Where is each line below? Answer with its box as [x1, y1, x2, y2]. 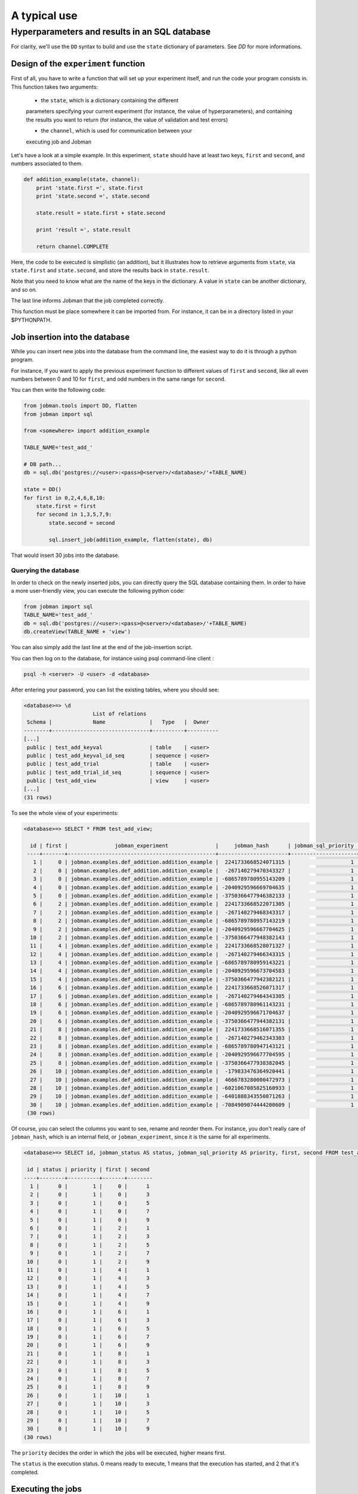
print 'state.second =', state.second [36, 193, 150, 200]
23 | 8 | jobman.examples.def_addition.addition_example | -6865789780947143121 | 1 [30, 1043, 354, 1049]
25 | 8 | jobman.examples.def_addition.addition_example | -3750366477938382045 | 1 [30, 1060, 354, 1066]
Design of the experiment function [11, 59, 146, 69]
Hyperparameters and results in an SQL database [11, 26, 211, 37]
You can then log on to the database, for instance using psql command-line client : [11, 654, 214, 662]
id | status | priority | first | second [27, 1166, 150, 1173]
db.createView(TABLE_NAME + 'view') [23, 628, 131, 635]
